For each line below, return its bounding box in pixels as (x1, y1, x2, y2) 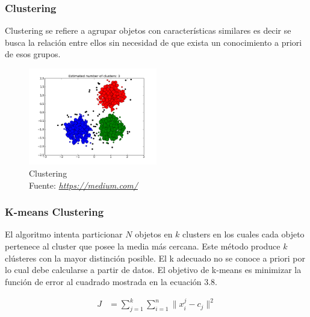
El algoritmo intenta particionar (5, 228, 123, 240)
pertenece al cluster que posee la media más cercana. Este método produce (5, 239, 281, 252)
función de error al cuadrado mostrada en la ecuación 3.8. (5, 275, 218, 287)
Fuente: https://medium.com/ (29, 178, 138, 191)
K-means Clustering (5, 204, 104, 219)
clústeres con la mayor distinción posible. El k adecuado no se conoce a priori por (5, 251, 305, 264)
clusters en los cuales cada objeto (182, 228, 305, 240)
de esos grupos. (5, 48, 61, 60)
